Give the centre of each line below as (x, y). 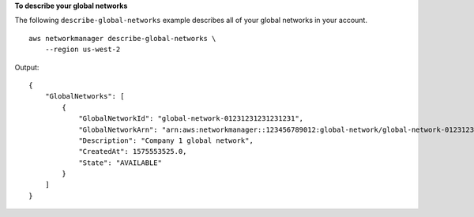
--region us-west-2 (83, 50)
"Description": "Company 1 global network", (166, 140)
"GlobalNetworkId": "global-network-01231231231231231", (191, 119)
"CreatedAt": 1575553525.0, (133, 152)
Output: (27, 67)
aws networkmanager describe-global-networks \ (122, 38)
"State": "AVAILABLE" (120, 163)
